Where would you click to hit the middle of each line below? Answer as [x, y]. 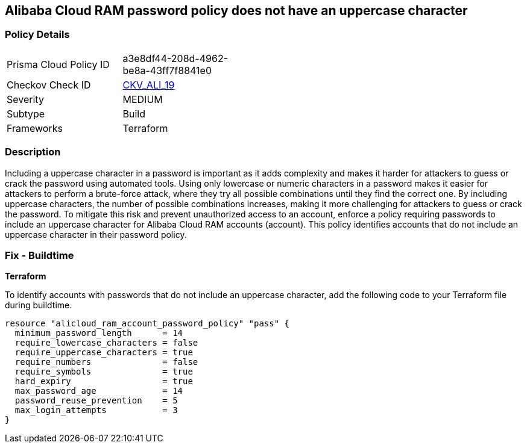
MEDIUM [143, 99]
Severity [25, 99]
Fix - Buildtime [39, 255]
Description [33, 152]
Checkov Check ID [49, 85]
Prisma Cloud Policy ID [58, 64]
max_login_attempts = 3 [96, 410]
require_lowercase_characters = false [106, 343]
